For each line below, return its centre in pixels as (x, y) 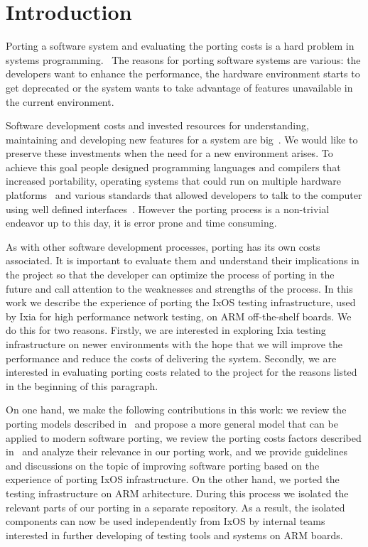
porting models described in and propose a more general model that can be (172, 423)
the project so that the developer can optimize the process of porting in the (170, 275)
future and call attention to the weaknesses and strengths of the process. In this (179, 288)
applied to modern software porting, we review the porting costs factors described (184, 437)
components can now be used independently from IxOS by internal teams (166, 521)
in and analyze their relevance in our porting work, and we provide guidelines (177, 451)
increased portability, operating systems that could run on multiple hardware (173, 181)
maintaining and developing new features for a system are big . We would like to (182, 139)
